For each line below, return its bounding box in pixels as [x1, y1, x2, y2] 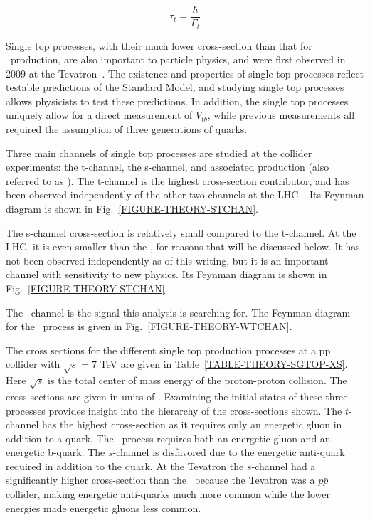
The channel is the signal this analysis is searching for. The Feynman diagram [6, 304, 351, 319]
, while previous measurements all [207, 107, 355, 122]
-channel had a [251, 458, 316, 473]
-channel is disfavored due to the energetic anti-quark [112, 445, 345, 460]
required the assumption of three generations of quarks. [6, 122, 248, 137]
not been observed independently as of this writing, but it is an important [6, 253, 329, 267]
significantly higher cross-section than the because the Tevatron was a [6, 472, 315, 487]
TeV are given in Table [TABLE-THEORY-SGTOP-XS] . [100, 356, 348, 371]
